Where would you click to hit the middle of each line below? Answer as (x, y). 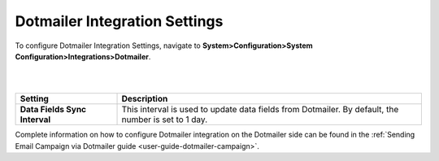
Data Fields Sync (53, 110)
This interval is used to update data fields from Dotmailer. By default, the (260, 110)
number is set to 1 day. (165, 120)
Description (145, 99)
